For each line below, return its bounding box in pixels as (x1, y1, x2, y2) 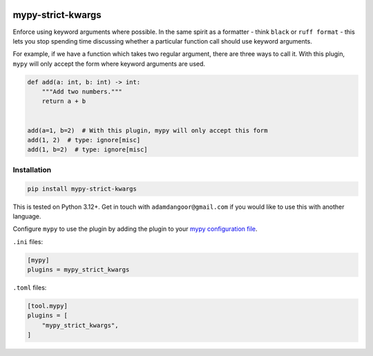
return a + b (41, 97, 86, 105)
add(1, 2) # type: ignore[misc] (27, 136, 141, 144)
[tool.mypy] (27, 302, 68, 310)
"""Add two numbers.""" (41, 88, 122, 96)
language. (12, 212, 41, 221)
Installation (12, 165, 52, 174)
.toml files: (12, 283, 47, 292)
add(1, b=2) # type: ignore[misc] (27, 146, 148, 153)
